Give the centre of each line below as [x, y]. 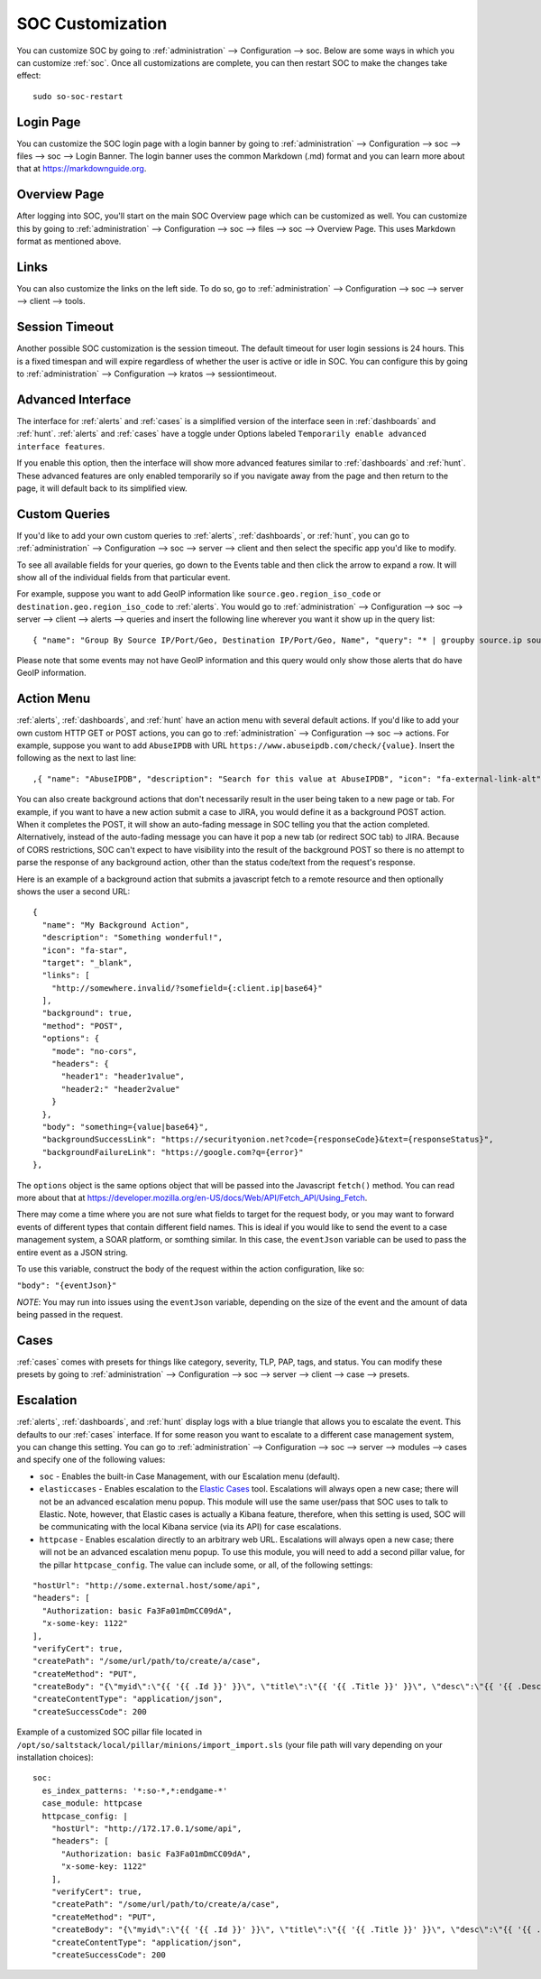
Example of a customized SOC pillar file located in [110, 1732]
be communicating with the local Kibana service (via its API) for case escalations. [190, 1527]
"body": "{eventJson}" [67, 1285]
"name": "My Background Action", [116, 925]
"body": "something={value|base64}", [125, 1127]
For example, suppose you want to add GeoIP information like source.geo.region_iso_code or [199, 594]
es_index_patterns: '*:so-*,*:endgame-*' [135, 1790]
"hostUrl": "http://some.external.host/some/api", [147, 1585]
